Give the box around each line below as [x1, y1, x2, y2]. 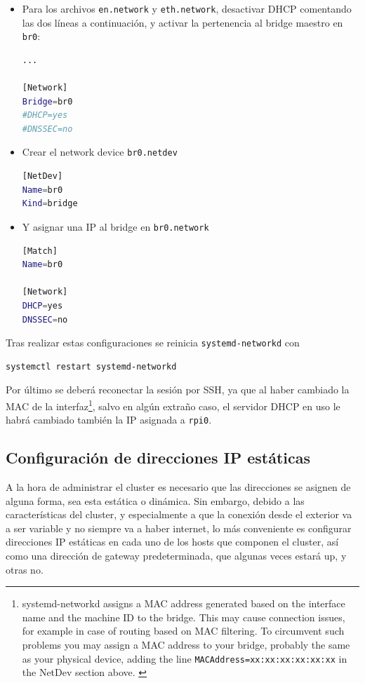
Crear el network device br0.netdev [22, 144, 178, 159]
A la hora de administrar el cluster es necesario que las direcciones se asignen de [6, 480, 351, 494]
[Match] [22, 245, 58, 256]
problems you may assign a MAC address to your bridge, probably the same [22, 637, 350, 652]
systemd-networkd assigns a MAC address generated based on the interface [22, 596, 345, 611]
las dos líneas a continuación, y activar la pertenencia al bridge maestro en [22, 15, 343, 29]
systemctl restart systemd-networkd [6, 361, 177, 372]
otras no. [6, 562, 44, 576]
